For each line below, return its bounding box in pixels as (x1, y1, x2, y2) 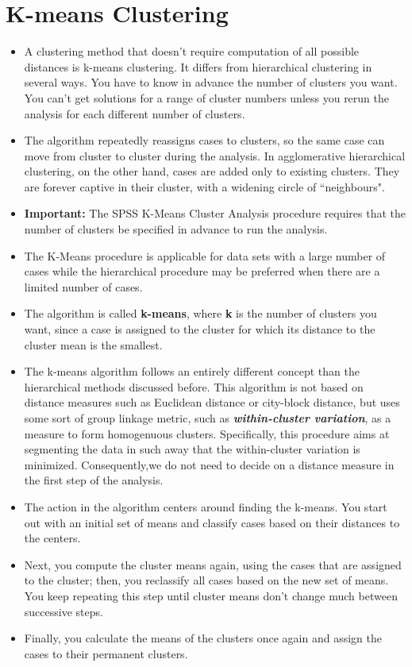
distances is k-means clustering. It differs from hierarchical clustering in (24, 58, 372, 75)
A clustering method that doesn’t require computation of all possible (24, 43, 360, 60)
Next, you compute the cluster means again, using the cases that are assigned (24, 556, 402, 573)
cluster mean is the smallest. (24, 336, 163, 353)
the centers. (24, 530, 81, 546)
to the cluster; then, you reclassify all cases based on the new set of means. (24, 572, 389, 588)
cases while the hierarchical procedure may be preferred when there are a (24, 263, 380, 280)
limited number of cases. (24, 278, 143, 295)
